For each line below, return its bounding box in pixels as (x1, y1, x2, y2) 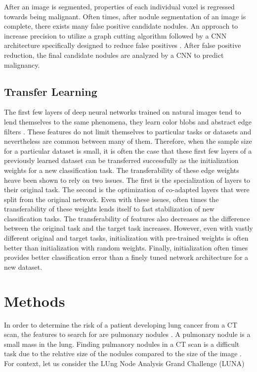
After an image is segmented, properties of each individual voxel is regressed (4, 1, 235, 11)
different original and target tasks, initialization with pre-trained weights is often (4, 233, 249, 243)
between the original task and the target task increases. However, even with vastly (4, 223, 253, 233)
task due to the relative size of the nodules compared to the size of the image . (4, 348, 242, 359)
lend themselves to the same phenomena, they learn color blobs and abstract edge (4, 116, 252, 126)
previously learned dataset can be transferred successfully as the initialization (4, 155, 239, 165)
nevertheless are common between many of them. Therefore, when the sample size (4, 136, 252, 146)
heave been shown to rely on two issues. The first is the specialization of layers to (4, 174, 251, 185)
